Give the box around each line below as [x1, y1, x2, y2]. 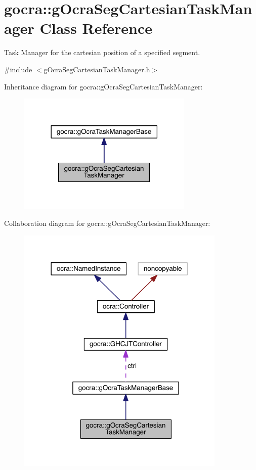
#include [4, 64, 32, 74]
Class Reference [39, 18, 152, 38]
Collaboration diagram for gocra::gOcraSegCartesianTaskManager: [4, 218, 210, 228]
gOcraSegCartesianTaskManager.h [44, 64, 150, 74]
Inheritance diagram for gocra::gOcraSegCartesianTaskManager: [4, 81, 203, 91]
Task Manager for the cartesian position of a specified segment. [4, 47, 200, 58]
